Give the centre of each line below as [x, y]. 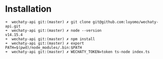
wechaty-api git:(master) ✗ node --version [57, 30]
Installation [28, 9]
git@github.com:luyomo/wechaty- [126, 22]
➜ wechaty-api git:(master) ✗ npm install [50, 39]
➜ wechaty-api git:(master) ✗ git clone [48, 22]
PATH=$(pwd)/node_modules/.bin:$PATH [44, 47]
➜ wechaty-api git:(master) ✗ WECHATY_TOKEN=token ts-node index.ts [78, 52]
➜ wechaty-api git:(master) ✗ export [45, 43]
